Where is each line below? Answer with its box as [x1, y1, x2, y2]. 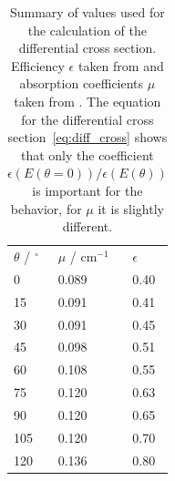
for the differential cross [21, 109, 154, 128]
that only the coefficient [20, 145, 154, 164]
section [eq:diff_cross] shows [7, 128, 168, 147]
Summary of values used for [9, 3, 165, 21]
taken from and [77, 56, 164, 75]
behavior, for [10, 199, 82, 218]
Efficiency [11, 56, 65, 75]
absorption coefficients [19, 74, 144, 93]
